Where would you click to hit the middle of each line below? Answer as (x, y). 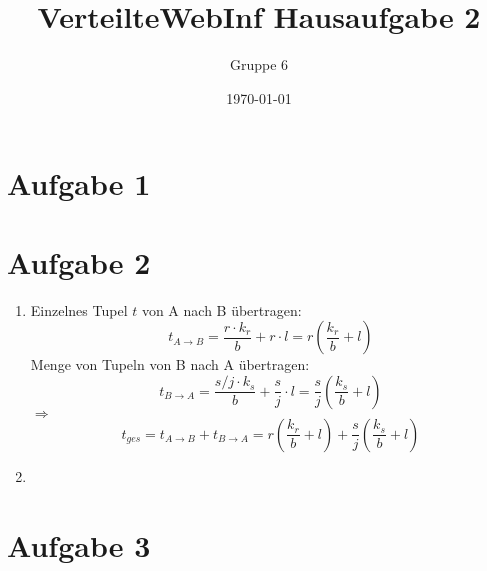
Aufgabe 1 (79, 183)
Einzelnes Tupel (79, 309)
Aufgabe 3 (79, 544)
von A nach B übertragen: (221, 309)
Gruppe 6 (259, 64)
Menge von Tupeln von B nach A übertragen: (170, 364)
